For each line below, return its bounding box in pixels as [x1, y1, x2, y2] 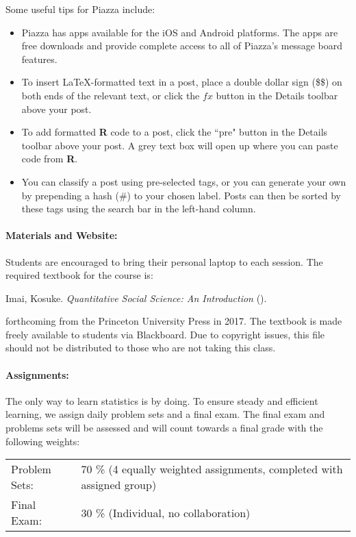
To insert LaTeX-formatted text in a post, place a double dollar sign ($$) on [21, 75, 342, 89]
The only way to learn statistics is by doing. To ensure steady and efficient [5, 393, 318, 408]
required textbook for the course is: [5, 268, 153, 282]
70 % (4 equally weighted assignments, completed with [81, 461, 343, 477]
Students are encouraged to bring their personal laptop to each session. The [5, 254, 323, 268]
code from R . [21, 151, 78, 166]
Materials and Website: [5, 228, 118, 242]
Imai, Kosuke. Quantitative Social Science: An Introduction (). [5, 290, 267, 305]
